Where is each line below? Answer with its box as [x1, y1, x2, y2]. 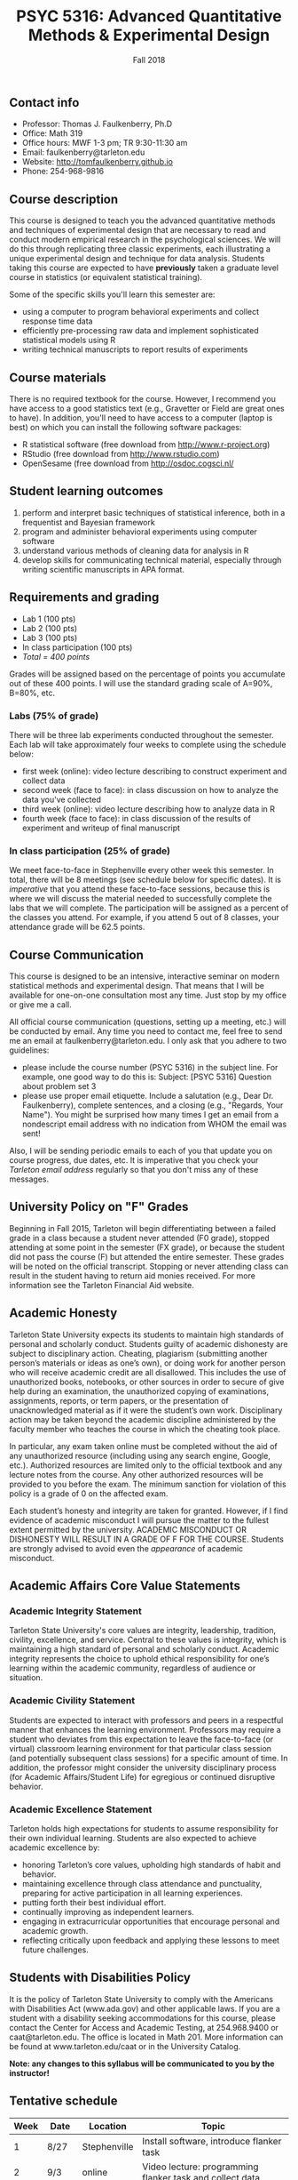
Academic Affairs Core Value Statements [9, 1578, 241, 1593]
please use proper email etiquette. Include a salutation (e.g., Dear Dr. [21, 1091, 274, 1102]
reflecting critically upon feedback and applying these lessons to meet [21, 1935, 280, 1945]
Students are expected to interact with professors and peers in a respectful [9, 1714, 284, 1726]
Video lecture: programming [141, 2160, 259, 2173]
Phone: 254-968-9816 [21, 166, 105, 177]
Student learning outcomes [9, 484, 164, 499]
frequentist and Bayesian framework [21, 517, 155, 527]
